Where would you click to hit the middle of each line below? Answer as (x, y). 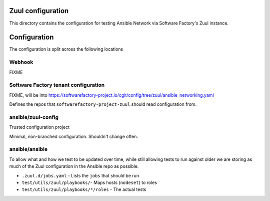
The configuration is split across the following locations (66, 49)
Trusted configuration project (39, 127)
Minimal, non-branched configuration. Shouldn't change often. (74, 136)
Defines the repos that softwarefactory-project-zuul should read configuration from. (103, 104)
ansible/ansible (28, 149)
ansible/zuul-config (34, 117)
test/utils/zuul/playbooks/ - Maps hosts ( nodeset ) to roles (89, 182)
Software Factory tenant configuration (57, 85)
